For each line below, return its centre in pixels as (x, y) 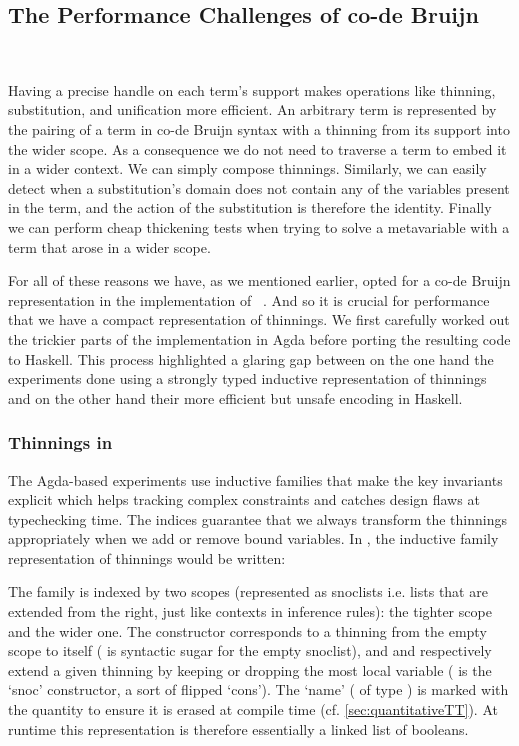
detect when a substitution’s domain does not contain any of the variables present (259, 187)
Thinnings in (60, 442)
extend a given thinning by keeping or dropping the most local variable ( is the (250, 669)
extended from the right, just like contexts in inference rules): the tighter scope (250, 611)
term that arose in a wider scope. (109, 246)
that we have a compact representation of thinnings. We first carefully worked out (259, 319)
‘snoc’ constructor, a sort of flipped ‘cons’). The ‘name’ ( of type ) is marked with (258, 689)
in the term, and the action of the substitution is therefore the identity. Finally (250, 207)
